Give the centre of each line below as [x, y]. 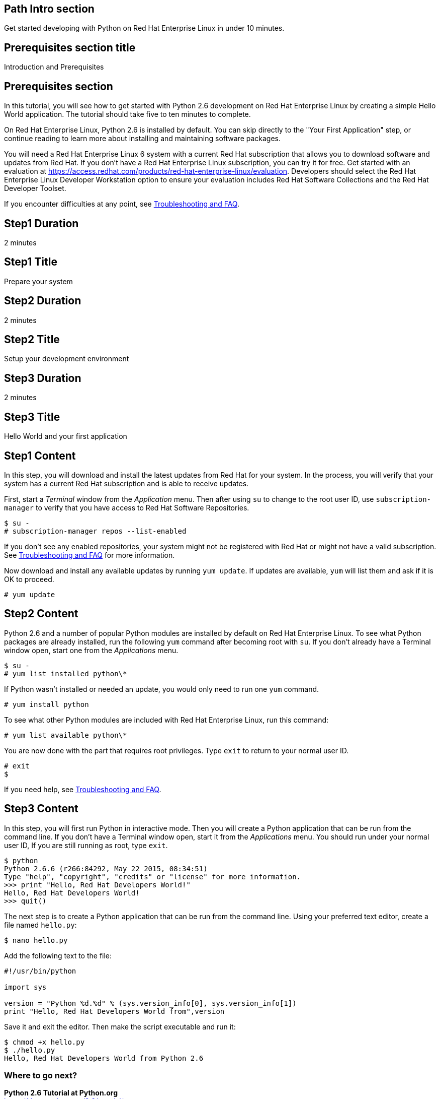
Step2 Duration [43, 301]
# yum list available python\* [66, 735]
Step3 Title [32, 417]
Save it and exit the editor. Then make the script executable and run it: [120, 1026]
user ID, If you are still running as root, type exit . [86, 845]
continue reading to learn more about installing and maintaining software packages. [143, 139]
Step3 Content [41, 809]
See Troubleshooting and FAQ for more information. [90, 555]
